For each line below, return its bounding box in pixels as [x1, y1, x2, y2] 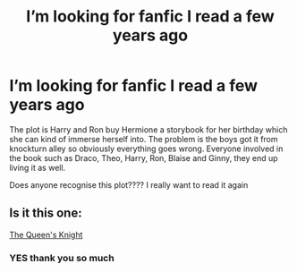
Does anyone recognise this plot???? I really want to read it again [9, 179, 249, 190]
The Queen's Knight [9, 229, 83, 240]
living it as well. [9, 162, 66, 173]
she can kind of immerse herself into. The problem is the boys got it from [9, 133, 279, 144]
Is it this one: [9, 206, 82, 221]
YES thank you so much [9, 251, 115, 264]
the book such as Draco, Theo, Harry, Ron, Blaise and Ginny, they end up [9, 152, 279, 163]
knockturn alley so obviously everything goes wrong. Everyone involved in [9, 143, 284, 154]
